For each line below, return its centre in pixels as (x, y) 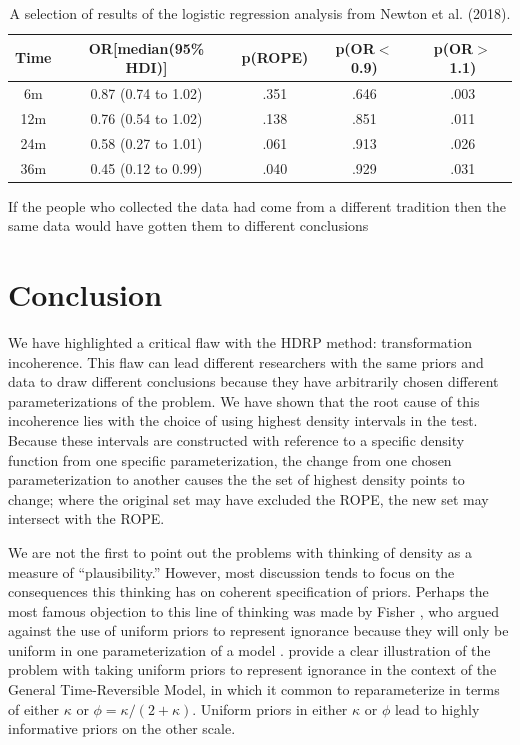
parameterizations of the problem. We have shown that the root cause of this (244, 400)
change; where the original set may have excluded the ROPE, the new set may (248, 498)
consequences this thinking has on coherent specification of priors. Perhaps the (248, 591)
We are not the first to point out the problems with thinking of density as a (240, 551)
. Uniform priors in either (270, 708)
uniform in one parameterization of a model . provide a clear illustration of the (249, 649)
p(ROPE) (275, 57)
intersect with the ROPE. (86, 518)
